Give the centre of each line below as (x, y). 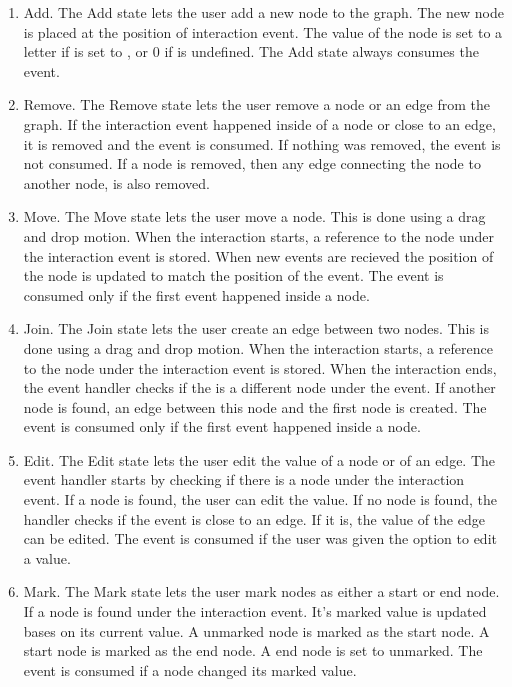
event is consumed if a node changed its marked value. (190, 669)
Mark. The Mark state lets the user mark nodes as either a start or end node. (261, 591)
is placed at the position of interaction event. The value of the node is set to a (263, 31)
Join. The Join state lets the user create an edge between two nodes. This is (256, 328)
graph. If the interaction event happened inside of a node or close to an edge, (259, 123)
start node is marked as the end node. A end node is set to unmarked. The (253, 650)
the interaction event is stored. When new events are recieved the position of (258, 255)
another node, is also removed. (116, 182)
